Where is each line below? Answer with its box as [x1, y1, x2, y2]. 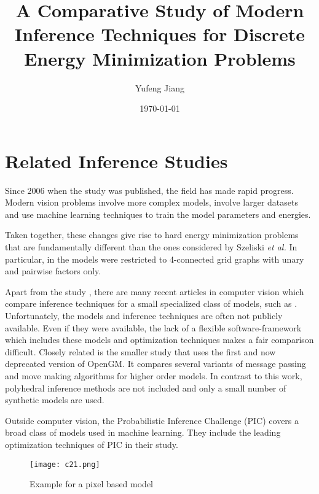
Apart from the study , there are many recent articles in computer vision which [5, 285, 304, 298]
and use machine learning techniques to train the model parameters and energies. [5, 207, 311, 220]
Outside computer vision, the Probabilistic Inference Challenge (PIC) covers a [5, 414, 299, 426]
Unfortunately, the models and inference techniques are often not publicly [5, 309, 283, 322]
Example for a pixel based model [30, 477, 153, 490]
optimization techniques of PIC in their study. [5, 438, 178, 450]
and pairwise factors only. [5, 264, 101, 277]
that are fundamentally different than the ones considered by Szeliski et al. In [5, 241, 297, 253]
